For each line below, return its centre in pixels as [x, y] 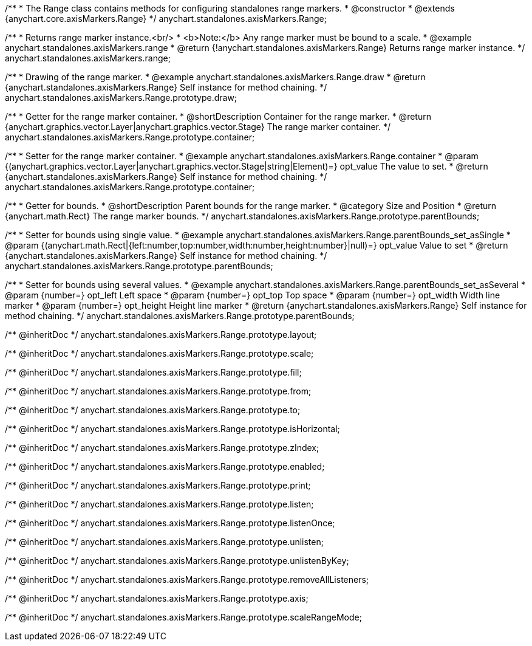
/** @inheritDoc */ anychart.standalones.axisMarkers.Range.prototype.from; [158, 391]
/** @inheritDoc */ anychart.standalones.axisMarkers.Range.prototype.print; [158, 485]
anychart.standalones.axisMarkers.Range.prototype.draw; [121, 98]
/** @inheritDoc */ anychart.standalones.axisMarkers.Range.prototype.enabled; [165, 466]
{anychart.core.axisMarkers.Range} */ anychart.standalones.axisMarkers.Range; [166, 19]
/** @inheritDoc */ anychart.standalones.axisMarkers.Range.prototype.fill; [153, 372]
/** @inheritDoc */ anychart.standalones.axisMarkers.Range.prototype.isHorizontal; [172, 429]
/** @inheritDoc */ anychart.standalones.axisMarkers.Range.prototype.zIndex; [162, 448]
